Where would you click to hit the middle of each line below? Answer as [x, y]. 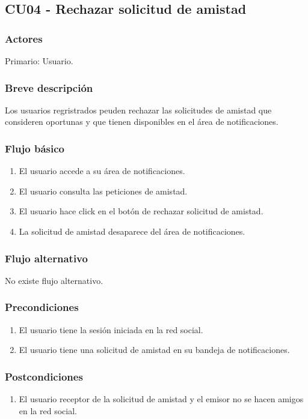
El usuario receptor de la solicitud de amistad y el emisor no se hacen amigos [161, 399]
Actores [24, 38]
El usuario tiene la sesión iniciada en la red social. [111, 329]
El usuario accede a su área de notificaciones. [102, 171]
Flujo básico [35, 148]
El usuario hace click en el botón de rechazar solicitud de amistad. [141, 211]
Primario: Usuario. [39, 61]
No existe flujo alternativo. [54, 280]
